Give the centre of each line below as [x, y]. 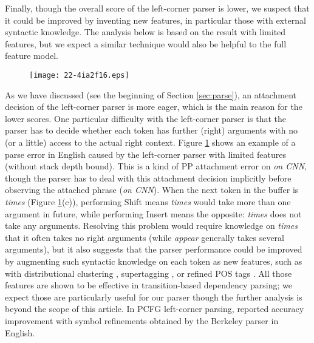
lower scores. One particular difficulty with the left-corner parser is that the [145, 118]
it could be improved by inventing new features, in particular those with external [155, 20]
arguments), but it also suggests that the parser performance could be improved [154, 249]
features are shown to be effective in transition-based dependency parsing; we [149, 285]
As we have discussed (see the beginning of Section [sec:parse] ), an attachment [151, 94]
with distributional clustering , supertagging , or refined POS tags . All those [148, 273]
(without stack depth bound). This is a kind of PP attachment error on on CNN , [156, 166]
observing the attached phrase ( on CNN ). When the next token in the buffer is [152, 190]
